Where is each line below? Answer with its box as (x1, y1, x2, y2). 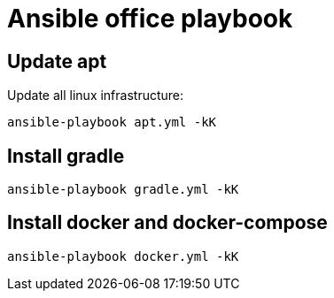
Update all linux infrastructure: (7, 88, 184, 103)
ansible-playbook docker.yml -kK (7, 248, 239, 264)
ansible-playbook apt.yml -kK (7, 115, 217, 130)
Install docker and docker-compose (7, 211, 328, 234)
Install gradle (7, 144, 125, 167)
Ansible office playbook (7, 4, 293, 34)
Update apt (7, 50, 107, 73)
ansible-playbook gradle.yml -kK (7, 182, 239, 197)
